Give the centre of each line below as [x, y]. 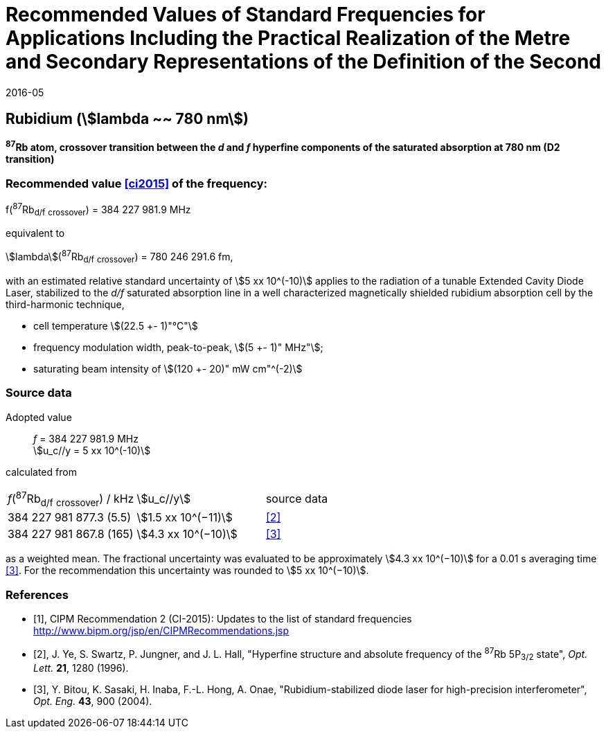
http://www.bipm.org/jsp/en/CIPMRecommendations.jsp [161, 630]
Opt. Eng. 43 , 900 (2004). [93, 701]
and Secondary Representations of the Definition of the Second [303, 62]
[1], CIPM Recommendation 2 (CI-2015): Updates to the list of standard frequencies [223, 618]
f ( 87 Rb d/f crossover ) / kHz [71, 499]
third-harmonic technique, [65, 304]
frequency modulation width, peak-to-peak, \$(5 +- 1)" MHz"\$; [178, 347]
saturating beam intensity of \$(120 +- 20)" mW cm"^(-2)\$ [168, 368]
